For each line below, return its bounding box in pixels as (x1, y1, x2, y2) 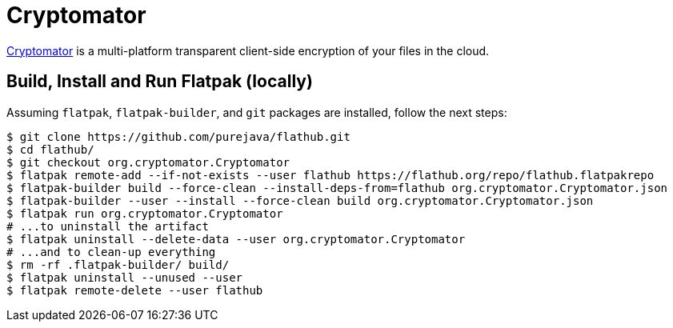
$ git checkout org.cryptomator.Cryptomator (6, 155, 290, 169)
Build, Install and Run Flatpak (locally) (6, 71, 313, 92)
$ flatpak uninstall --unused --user (6, 270, 243, 284)
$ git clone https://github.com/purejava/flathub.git (6, 130, 351, 143)
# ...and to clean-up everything (6, 245, 216, 258)
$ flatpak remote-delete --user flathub (6, 283, 263, 297)
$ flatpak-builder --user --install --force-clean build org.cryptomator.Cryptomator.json (6, 194, 594, 207)
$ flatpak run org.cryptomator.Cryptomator (6, 206, 283, 220)
